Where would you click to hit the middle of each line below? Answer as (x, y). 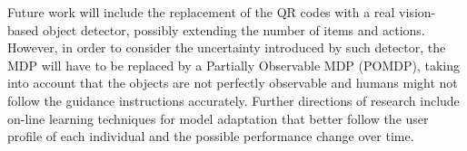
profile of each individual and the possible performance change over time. (211, 136)
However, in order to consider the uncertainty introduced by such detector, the (227, 47)
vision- (417, 12)
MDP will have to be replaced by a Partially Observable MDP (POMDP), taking (234, 65)
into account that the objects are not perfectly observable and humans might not (233, 83)
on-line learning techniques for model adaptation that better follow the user (218, 118)
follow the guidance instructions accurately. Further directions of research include (233, 100)
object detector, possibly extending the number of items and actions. (233, 29)
